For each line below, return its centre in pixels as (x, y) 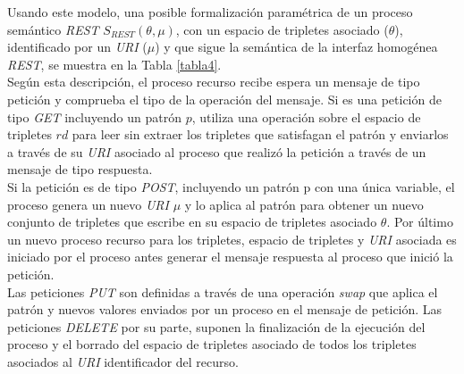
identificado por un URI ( (77, 47)
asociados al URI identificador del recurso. (123, 361)
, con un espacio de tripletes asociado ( (282, 29)
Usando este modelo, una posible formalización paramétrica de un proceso (210, 12)
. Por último (420, 222)
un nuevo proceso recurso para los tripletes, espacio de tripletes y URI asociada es (232, 239)
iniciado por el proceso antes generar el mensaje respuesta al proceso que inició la (230, 257)
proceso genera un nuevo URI (88, 204)
